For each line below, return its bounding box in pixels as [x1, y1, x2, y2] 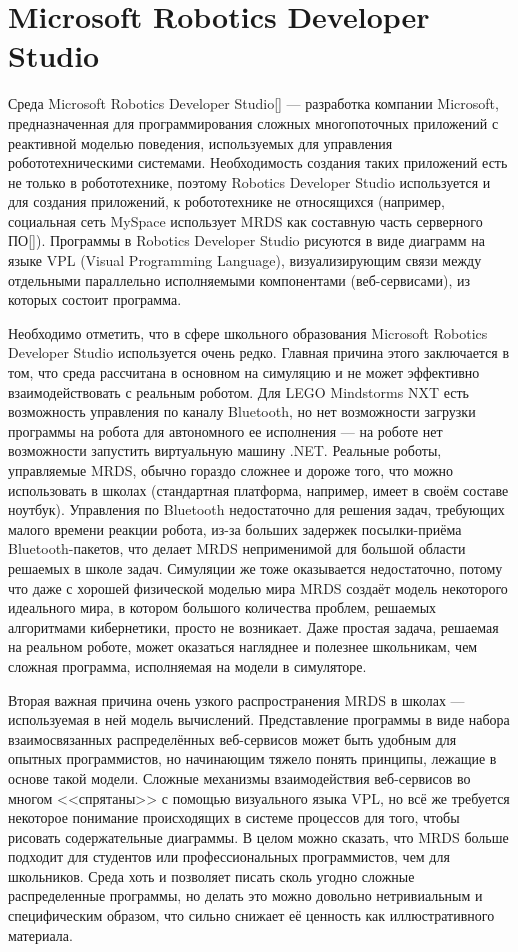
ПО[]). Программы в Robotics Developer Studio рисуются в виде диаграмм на [8, 230, 485, 251]
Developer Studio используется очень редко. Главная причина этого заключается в [8, 342, 510, 363]
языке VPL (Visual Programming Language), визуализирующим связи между [8, 250, 482, 271]
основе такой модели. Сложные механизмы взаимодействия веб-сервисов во [8, 767, 471, 788]
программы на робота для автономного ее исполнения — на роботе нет [8, 420, 443, 441]
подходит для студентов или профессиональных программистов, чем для [8, 846, 450, 867]
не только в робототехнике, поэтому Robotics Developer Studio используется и [8, 171, 491, 192]
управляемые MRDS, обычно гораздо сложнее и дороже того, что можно [8, 460, 454, 480]
